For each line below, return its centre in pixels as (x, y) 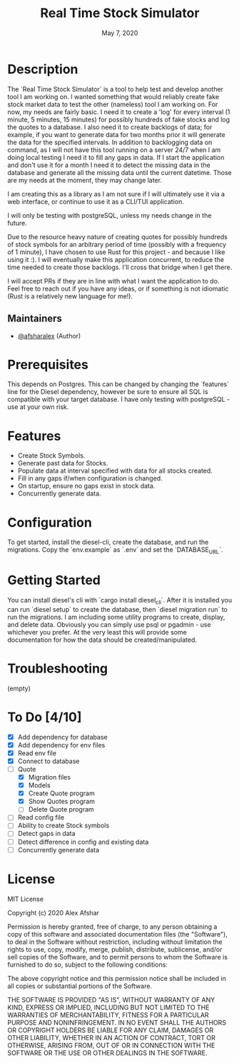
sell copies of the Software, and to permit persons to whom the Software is (118, 957)
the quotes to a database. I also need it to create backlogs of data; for (110, 127)
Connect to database (49, 761)
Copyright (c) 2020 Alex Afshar (54, 912)
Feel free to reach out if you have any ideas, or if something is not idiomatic (118, 288)
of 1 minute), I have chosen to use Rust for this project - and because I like (116, 252)
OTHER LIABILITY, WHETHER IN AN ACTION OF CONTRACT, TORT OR (111, 1037)
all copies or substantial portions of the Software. (80, 986)
